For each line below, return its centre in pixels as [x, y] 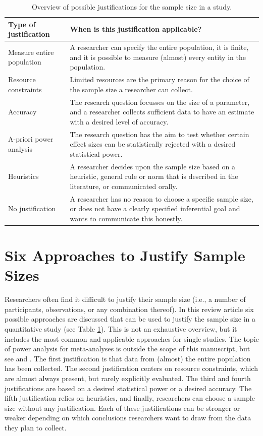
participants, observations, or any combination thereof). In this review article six [129, 309]
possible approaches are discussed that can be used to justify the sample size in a [130, 319]
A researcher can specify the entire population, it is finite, [159, 47]
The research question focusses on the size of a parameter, [160, 102]
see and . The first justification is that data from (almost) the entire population [128, 358]
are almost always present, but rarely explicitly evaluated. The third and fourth [128, 378]
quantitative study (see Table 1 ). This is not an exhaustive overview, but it [121, 328]
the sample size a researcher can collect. [131, 89]
